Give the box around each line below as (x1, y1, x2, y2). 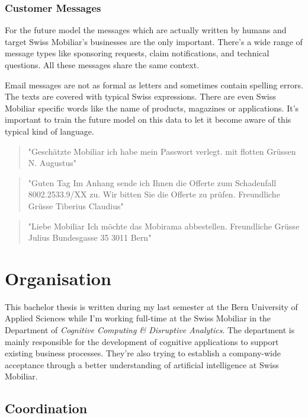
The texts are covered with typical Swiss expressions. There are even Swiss (5, 90, 276, 103)
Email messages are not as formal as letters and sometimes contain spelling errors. (5, 78, 303, 91)
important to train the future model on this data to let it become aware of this (5, 113, 291, 126)
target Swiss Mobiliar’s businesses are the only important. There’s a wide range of (5, 35, 303, 47)
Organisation (5, 266, 111, 290)
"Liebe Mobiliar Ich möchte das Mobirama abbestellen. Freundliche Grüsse (28, 219, 300, 232)
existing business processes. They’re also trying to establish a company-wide (5, 347, 281, 359)
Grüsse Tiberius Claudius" (28, 199, 124, 212)
